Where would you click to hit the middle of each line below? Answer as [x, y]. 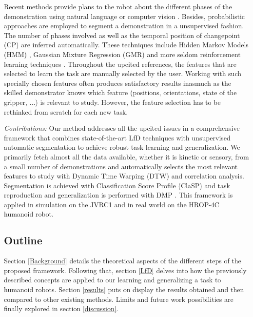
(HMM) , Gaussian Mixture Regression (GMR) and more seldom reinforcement [122, 54]
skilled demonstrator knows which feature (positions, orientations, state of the [120, 92]
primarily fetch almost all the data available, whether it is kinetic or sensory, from [126, 156]
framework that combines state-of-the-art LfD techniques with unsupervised [117, 137]
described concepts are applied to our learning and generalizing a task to [113, 280]
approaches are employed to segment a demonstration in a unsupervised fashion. [124, 26]
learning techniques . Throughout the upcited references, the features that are [120, 64]
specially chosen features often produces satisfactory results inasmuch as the [118, 83]
